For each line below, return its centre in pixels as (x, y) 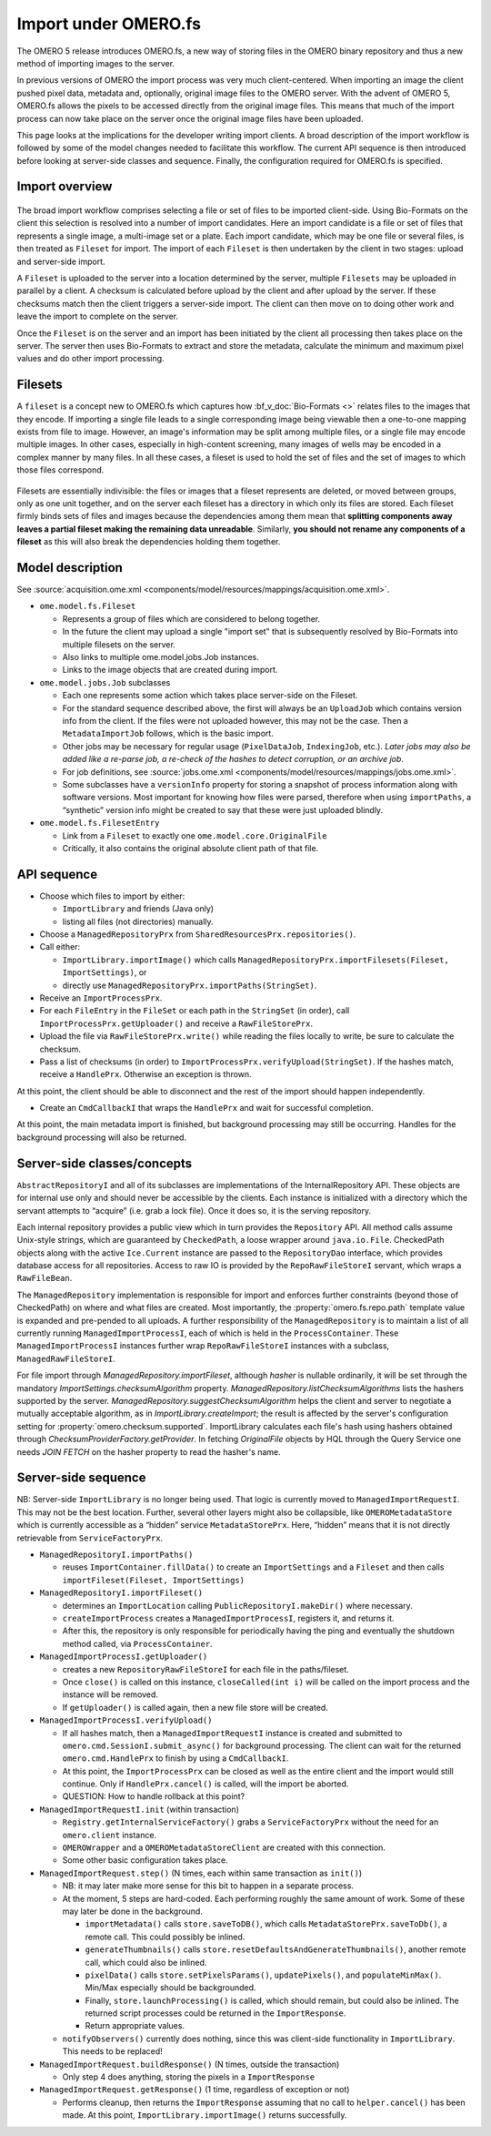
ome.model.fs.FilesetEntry (100, 823)
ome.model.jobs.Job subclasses (105, 682)
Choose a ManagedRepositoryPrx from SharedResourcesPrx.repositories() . (198, 934)
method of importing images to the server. (96, 63)
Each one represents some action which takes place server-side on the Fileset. (210, 696)
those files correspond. (60, 470)
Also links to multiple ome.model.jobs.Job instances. (160, 657)
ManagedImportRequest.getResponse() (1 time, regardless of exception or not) (195, 2090)
